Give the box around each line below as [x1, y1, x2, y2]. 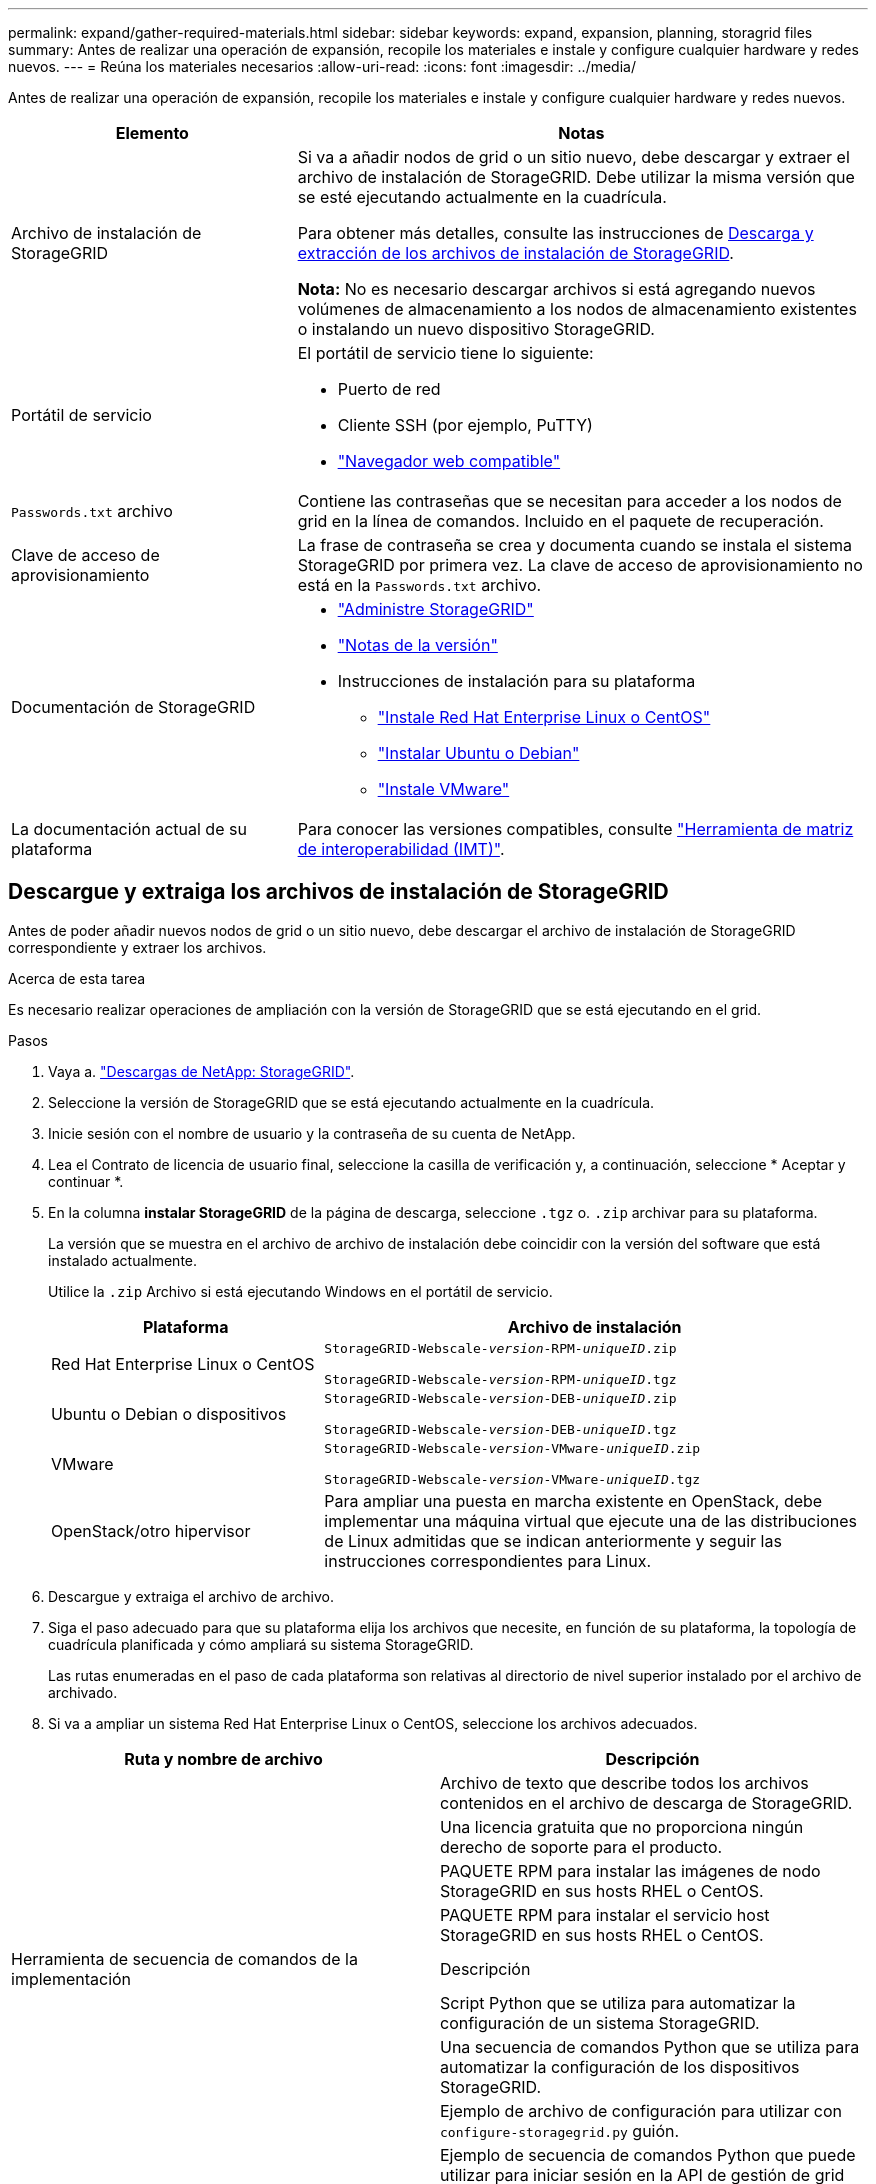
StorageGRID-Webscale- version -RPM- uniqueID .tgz [324, 1371, 677, 1387]
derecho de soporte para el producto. [440, 1836, 723, 1857]
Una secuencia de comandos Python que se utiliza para [440, 2036, 860, 2057]
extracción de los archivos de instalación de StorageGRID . [297, 243, 734, 263]
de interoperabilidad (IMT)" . [297, 839, 505, 859]
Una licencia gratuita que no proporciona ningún [440, 1816, 804, 1837]
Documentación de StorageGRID [11, 697, 256, 717]
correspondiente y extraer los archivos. [8, 938, 267, 956]
